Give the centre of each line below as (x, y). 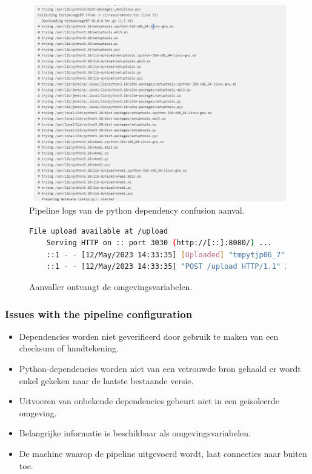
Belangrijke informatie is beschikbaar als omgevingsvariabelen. (135, 433)
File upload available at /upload (99, 231)
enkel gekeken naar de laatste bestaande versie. (106, 380)
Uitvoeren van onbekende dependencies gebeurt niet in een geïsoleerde (149, 401)
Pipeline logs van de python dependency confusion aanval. (137, 210)
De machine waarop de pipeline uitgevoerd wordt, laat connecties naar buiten (163, 453)
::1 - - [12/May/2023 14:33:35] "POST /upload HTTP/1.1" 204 (172, 267)
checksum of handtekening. (69, 348)
